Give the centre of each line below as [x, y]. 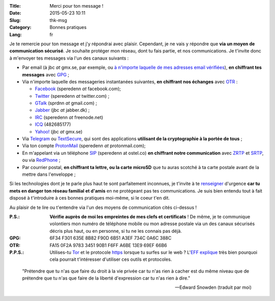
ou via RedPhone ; [41, 160]
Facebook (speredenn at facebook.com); [78, 89]
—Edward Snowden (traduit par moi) [213, 287]
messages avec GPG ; [46, 74]
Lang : [16, 34]
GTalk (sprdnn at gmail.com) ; [66, 103]
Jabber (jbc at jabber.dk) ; [62, 110]
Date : [15, 13]
